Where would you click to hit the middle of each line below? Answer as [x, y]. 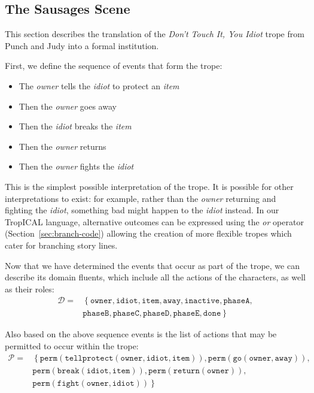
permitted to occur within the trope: [72, 345]
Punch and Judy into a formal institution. [82, 45]
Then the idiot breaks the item [75, 126]
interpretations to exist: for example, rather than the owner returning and [141, 198]
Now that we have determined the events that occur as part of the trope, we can [152, 265]
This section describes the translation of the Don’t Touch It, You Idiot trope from [155, 34]
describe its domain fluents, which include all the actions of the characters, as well [155, 277]
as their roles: [30, 288]
